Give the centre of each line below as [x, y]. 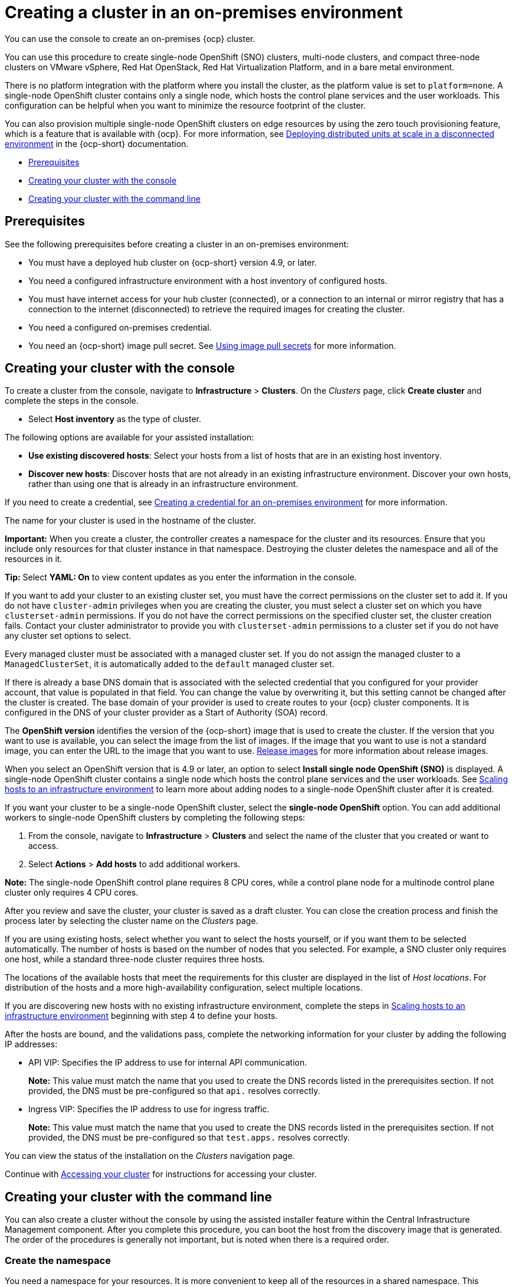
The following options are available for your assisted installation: [129, 437]
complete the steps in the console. [72, 401]
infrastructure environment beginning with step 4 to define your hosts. [141, 1016]
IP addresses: [31, 1044]
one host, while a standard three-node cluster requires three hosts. [135, 959]
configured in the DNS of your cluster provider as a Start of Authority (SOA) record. [166, 713]
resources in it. [34, 559]
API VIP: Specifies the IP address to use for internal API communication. [168, 1063]
